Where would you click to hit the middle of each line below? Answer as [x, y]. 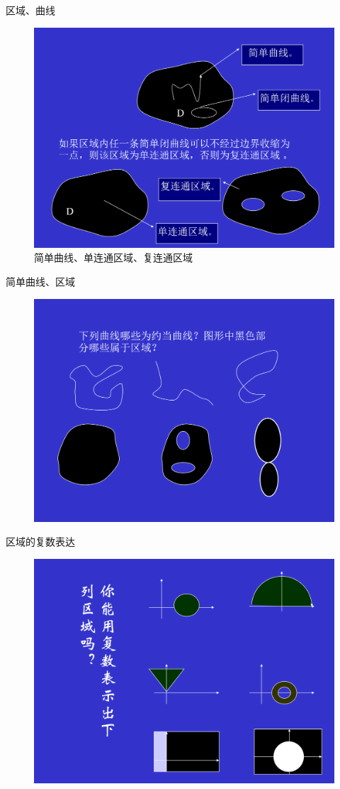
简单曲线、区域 [40, 281]
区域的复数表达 [40, 542]
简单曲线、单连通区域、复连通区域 [113, 257]
